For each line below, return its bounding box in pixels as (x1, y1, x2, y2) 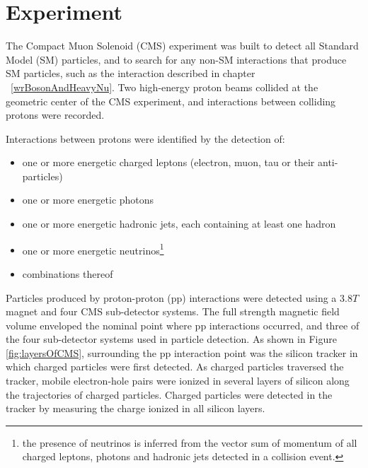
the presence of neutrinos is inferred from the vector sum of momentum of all (22, 435, 357, 450)
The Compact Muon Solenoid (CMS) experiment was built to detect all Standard (6, 38, 359, 53)
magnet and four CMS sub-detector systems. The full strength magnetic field (6, 304, 340, 319)
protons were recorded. (6, 107, 105, 122)
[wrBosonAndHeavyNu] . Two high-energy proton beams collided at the (11, 79, 318, 94)
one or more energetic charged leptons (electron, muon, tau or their (22, 155, 315, 170)
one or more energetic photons (22, 192, 154, 207)
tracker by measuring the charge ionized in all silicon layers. (6, 401, 265, 416)
